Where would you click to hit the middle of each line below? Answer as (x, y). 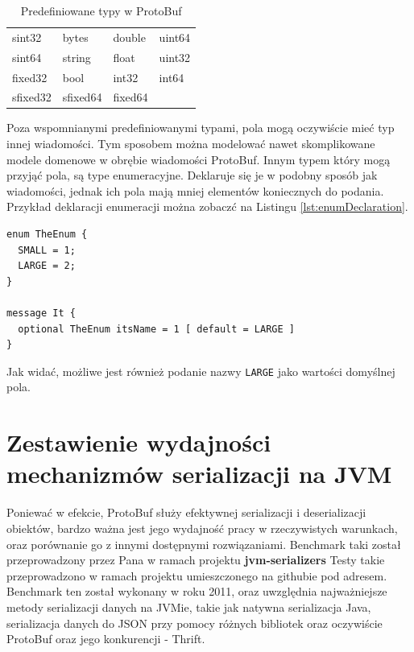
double (129, 37)
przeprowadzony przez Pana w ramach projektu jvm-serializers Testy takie (196, 560)
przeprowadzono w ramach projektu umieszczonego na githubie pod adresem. (197, 575)
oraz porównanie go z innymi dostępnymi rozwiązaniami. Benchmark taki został (204, 544)
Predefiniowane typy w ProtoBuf (101, 10)
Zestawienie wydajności (139, 442)
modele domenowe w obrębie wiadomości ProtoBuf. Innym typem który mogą (199, 159)
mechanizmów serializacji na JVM (199, 474)
